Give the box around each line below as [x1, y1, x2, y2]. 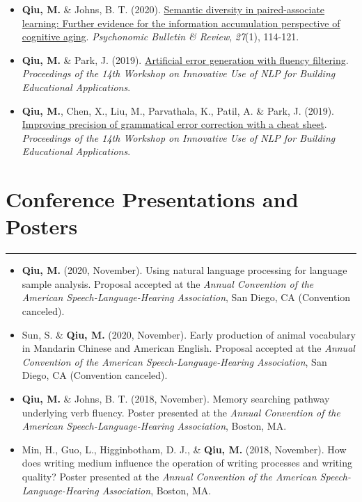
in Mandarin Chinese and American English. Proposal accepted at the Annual [22, 341, 355, 355]
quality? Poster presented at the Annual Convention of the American [22, 469, 317, 483]
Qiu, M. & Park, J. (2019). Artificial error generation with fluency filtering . [22, 52, 349, 67]
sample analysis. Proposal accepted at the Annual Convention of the [22, 276, 314, 291]
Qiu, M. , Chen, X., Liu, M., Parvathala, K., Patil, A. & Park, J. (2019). [22, 103, 334, 118]
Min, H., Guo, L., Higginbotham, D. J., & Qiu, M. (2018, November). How [22, 442, 347, 456]
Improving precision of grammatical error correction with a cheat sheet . [22, 117, 327, 131]
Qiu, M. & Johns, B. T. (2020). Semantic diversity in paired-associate [22, 2, 325, 16]
